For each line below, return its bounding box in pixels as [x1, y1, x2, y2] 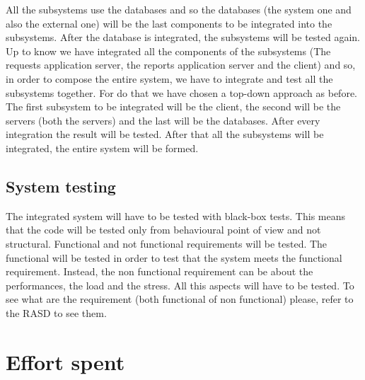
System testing [6, 175, 116, 197]
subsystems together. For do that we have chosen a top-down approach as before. [6, 85, 357, 100]
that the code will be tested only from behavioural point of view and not [6, 222, 321, 237]
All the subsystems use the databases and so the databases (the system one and [6, 2, 352, 16]
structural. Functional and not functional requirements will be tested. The [6, 236, 328, 251]
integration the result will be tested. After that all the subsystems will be [6, 127, 324, 142]
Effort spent [6, 347, 125, 376]
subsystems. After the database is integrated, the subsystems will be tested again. [6, 30, 360, 45]
